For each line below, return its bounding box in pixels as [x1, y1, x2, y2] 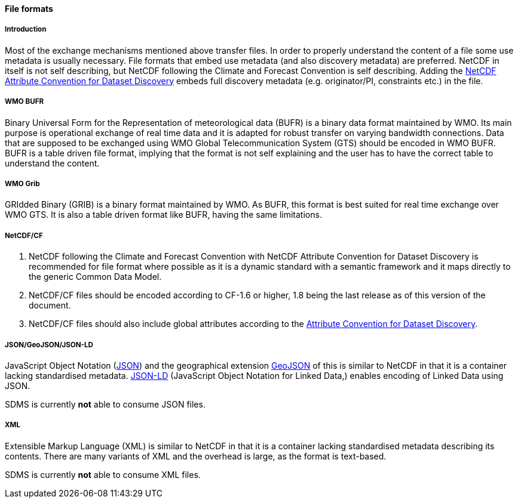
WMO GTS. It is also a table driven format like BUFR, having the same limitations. [5, 209, 322, 220]
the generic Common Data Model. [29, 271, 162, 282]
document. [29, 300, 71, 311]
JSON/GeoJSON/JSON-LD [5, 340, 93, 349]
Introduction [5, 25, 47, 34]
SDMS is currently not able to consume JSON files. [5, 399, 206, 409]
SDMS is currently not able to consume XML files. [5, 469, 201, 480]
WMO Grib [5, 179, 40, 188]
